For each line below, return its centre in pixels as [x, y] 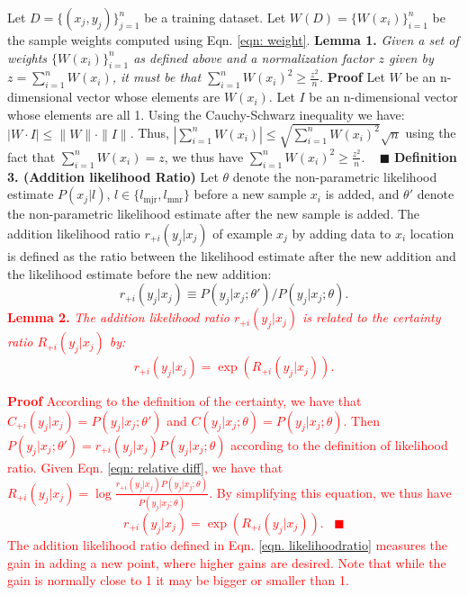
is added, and [362, 194]
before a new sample [250, 194]
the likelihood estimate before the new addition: [139, 273]
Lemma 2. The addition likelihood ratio [118, 317]
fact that [31, 156]
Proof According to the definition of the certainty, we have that [184, 401]
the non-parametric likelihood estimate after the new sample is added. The [214, 214]
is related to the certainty [372, 317]
